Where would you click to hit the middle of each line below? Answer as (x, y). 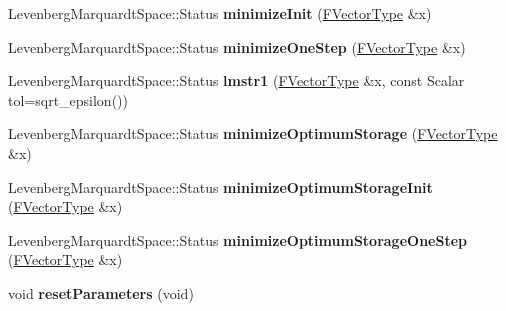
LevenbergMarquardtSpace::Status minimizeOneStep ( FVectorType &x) (237, 46)
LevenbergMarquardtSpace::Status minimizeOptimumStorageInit (220, 186)
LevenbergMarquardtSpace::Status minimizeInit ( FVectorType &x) (220, 13)
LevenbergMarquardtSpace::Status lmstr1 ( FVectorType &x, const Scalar (236, 80)
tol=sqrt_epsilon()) (68, 99)
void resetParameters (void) (101, 292)
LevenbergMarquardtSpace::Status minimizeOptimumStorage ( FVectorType (253, 133)
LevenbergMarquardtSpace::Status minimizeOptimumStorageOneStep (237, 239)
